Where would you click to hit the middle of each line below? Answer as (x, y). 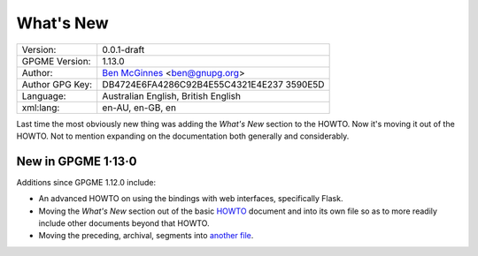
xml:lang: (41, 108)
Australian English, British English (171, 95)
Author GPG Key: (57, 84)
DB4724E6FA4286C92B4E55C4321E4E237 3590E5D (213, 84)
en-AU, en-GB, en (139, 108)
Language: (44, 95)
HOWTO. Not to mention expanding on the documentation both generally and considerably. (183, 136)
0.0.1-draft (123, 49)
